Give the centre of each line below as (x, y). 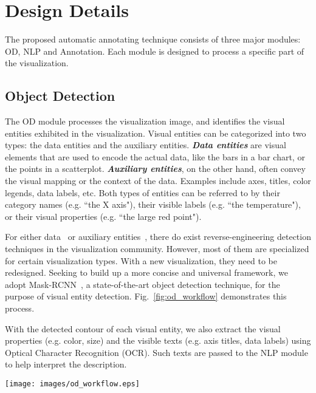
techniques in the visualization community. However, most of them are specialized (157, 249)
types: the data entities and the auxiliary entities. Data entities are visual (146, 145)
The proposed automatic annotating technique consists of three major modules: (153, 39)
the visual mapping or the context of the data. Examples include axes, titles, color (158, 181)
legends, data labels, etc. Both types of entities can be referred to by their (143, 192)
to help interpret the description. (66, 364)
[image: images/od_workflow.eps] (72, 384)
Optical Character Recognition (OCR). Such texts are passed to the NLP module (156, 352)
